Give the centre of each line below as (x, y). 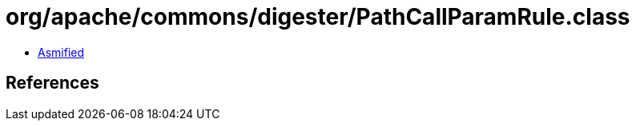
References (52, 83)
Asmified (61, 52)
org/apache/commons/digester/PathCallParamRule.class (318, 17)
